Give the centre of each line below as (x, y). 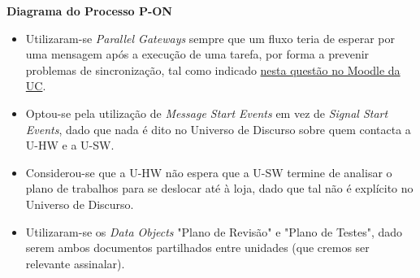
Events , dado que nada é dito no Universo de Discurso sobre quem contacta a (218, 129)
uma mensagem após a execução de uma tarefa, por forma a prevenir (197, 54)
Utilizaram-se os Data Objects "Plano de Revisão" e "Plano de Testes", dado (214, 231)
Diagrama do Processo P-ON (89, 11)
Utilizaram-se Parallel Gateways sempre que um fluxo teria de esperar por (210, 38)
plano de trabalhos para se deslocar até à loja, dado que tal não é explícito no (219, 188)
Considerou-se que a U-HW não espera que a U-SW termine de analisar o (209, 172)
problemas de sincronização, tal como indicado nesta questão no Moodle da (213, 69)
